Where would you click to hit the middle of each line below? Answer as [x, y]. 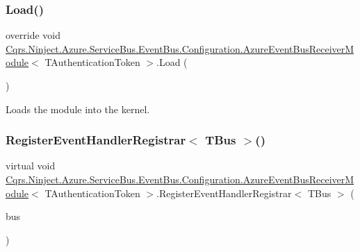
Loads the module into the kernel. [78, 109]
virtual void [31, 166]
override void [33, 35]
